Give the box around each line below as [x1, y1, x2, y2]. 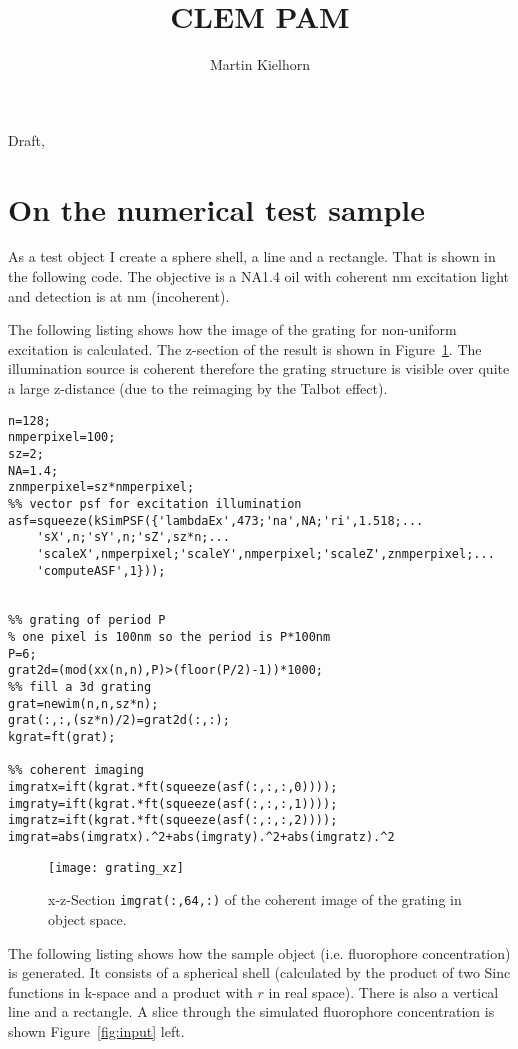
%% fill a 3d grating [8, 680, 152, 695]
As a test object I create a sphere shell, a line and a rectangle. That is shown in [8, 246, 496, 267]
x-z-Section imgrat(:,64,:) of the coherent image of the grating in [48, 889, 462, 910]
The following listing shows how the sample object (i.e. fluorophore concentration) [8, 942, 511, 963]
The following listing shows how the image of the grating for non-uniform [8, 319, 457, 340]
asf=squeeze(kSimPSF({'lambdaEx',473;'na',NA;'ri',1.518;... [8, 513, 424, 528]
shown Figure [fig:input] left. [8, 1020, 185, 1041]
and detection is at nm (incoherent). [8, 285, 230, 306]
